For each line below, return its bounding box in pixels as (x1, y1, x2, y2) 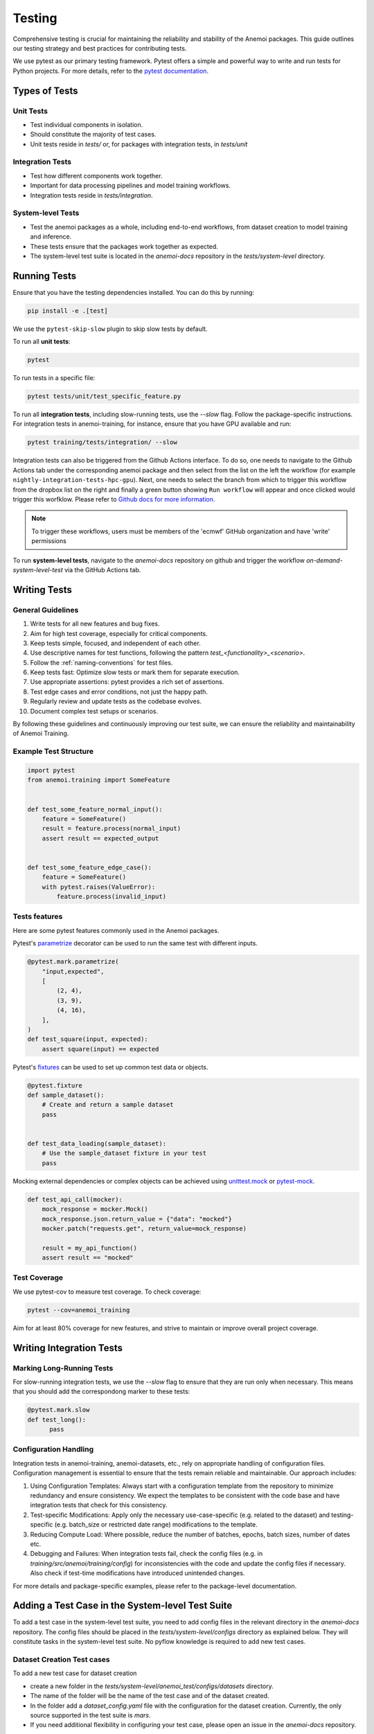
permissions (31, 537, 67, 545)
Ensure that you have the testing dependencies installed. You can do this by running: (12, 288, 255, 296)
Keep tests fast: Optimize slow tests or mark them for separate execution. (30, 668, 240, 676)
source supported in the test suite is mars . (30, 1710, 151, 1719)
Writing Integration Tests (12, 1342, 123, 1354)
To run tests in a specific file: (12, 374, 96, 382)
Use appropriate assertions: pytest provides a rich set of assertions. (30, 678, 224, 686)
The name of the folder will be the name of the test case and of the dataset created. (30, 1692, 269, 1700)
